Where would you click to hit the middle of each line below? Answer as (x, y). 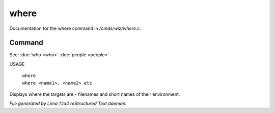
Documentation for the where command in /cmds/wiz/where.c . (75, 28)
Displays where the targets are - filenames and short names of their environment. (95, 94)
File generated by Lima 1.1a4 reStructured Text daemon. (68, 103)
